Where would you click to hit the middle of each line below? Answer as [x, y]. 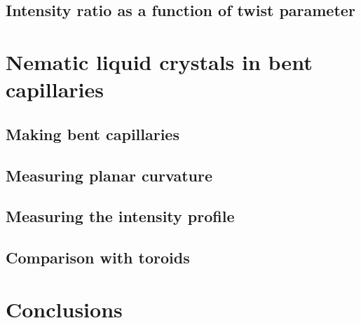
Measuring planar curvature [109, 175]
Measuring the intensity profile [120, 216]
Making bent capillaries [93, 133]
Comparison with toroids [98, 257]
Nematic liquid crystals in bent [159, 61]
